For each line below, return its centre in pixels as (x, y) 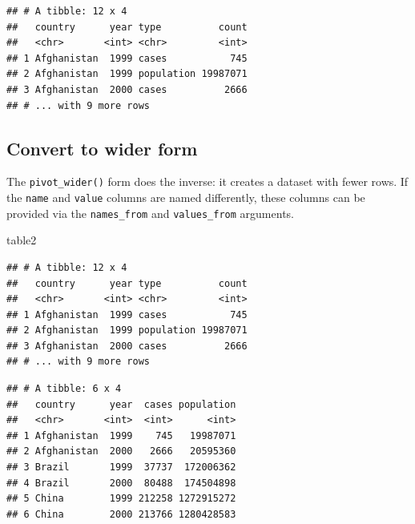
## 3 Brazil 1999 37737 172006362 (121, 468)
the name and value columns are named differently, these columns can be (186, 198)
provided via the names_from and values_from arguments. (150, 213)
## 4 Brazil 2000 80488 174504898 (121, 483)
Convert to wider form (102, 148)
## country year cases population (121, 404)
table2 (22, 240)
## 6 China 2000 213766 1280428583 (121, 514)
